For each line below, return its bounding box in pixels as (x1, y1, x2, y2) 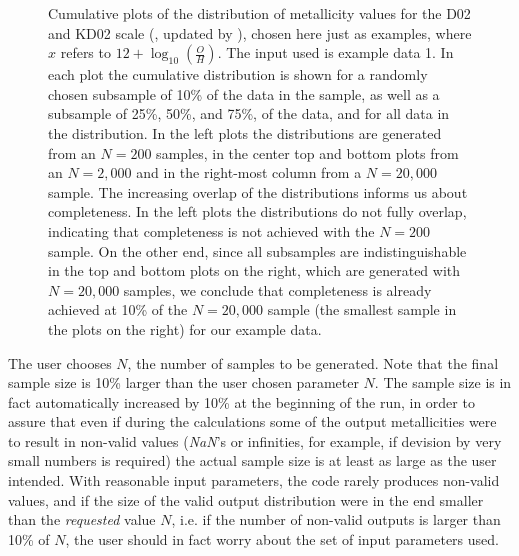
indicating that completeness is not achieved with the (48, 220, 375, 241)
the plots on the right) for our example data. (48, 318, 322, 339)
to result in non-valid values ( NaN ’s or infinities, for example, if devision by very (8, 430, 502, 451)
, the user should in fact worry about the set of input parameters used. (65, 528, 499, 549)
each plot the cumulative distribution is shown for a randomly (48, 64, 428, 85)
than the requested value (8, 509, 156, 530)
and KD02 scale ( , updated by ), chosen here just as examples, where (48, 22, 472, 43)
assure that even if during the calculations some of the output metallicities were (8, 411, 497, 432)
